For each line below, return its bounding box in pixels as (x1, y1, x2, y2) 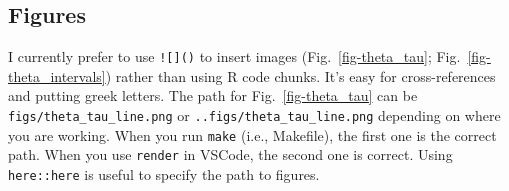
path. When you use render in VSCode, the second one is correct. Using (8, 144, 453, 165)
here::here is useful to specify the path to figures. (8, 164, 320, 185)
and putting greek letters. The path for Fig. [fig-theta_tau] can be (8, 85, 418, 106)
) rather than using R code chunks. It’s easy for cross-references (105, 65, 496, 86)
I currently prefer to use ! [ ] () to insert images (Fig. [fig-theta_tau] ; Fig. (8, 46, 461, 67)
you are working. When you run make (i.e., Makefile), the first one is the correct (8, 124, 497, 145)
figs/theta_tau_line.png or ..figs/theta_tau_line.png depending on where (8, 105, 501, 126)
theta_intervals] (8, 65, 106, 86)
